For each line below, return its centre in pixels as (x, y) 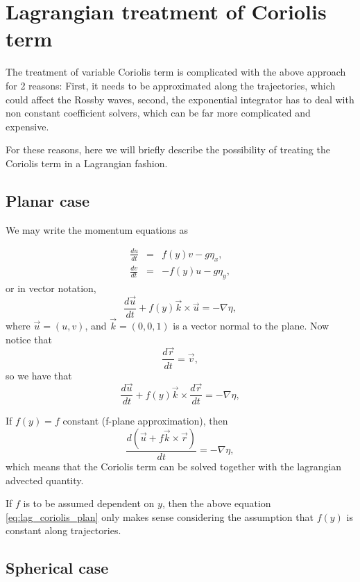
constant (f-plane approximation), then (145, 421)
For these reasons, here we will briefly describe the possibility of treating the (168, 149)
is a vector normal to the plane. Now (251, 326)
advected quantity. (45, 480)
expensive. (27, 126)
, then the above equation (216, 503)
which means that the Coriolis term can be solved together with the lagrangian (174, 467)
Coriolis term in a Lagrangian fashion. (87, 163)
